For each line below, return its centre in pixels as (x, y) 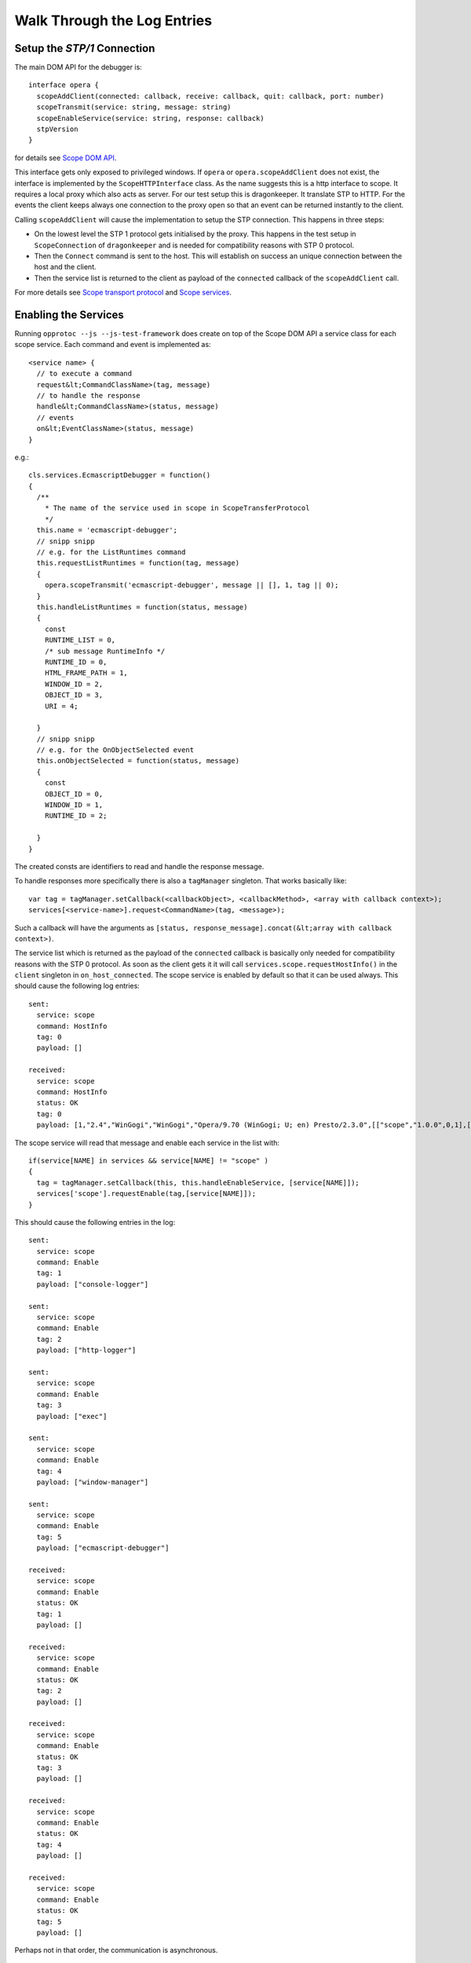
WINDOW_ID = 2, (74, 684)
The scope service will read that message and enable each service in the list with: (147, 1142)
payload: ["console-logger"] (93, 1284)
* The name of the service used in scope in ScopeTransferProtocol (177, 508)
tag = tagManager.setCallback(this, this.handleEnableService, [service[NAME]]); (198, 1183)
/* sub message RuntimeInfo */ (105, 651)
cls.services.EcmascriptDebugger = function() (120, 475)
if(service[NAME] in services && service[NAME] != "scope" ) (148, 1161)
